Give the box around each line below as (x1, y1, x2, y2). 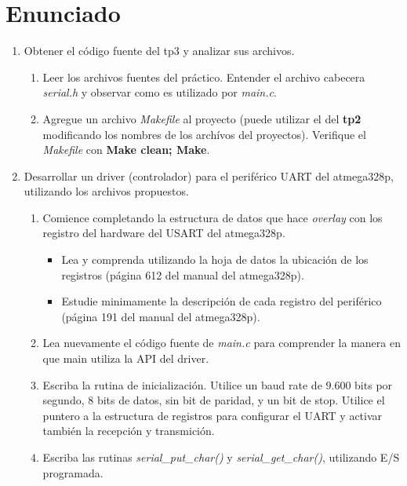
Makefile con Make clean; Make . (42, 141, 210, 158)
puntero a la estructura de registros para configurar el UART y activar (42, 407, 383, 423)
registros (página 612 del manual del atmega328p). (61, 266, 304, 283)
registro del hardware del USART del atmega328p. (42, 225, 285, 241)
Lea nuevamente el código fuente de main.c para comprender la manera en (42, 334, 401, 351)
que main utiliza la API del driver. (42, 350, 209, 367)
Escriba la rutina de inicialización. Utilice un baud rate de (42, 376, 322, 393)
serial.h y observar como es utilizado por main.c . (42, 84, 277, 100)
